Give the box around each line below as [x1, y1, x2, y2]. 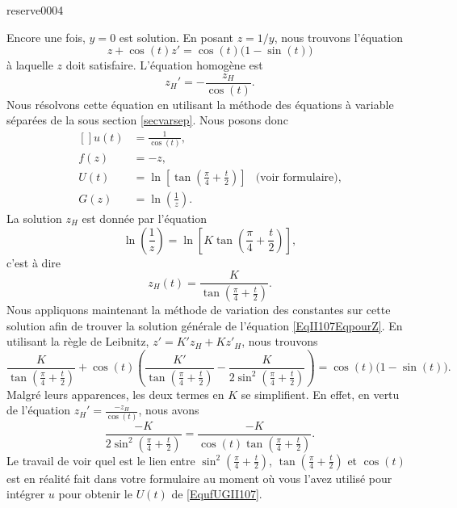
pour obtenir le [58, 485, 132, 502]
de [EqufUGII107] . [171, 485, 262, 502]
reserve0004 [6, 2, 64, 18]
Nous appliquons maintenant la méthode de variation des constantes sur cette [6, 301, 391, 318]
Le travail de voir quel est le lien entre [6, 451, 195, 468]
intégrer [6, 485, 45, 502]
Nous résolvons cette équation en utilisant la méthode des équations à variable [6, 95, 394, 112]
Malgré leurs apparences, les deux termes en [6, 385, 224, 402]
